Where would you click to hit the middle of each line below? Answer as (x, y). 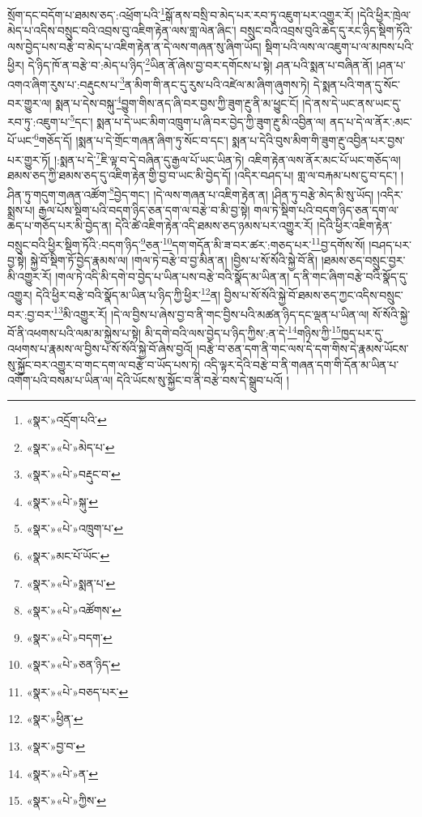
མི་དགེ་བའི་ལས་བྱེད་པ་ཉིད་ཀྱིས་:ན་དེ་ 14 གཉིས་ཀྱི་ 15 (243, 331)
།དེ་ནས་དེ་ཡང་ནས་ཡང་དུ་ (352, 102)
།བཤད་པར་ (390, 244)
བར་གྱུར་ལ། (30, 102)
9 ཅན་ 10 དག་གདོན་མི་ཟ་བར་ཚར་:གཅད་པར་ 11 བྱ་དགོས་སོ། (253, 243)
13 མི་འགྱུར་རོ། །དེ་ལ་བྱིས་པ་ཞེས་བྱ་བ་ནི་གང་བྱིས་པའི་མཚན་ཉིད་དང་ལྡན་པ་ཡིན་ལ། (211, 313)
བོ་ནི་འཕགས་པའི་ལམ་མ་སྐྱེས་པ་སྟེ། (75, 332)
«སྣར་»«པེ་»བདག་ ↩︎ (69, 637)
